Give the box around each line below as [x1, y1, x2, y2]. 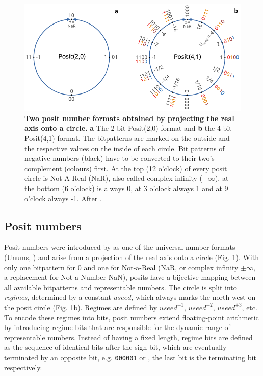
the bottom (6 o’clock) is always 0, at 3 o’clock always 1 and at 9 [24, 182, 228, 193]
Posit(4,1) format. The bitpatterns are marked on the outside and [24, 133, 230, 144]
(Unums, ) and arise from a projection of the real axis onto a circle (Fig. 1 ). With [4, 251, 259, 262]
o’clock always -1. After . [24, 193, 102, 203]
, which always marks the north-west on [131, 292, 256, 302]
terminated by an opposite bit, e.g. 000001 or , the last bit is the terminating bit [4, 351, 256, 362]
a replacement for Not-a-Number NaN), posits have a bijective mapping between [4, 272, 256, 283]
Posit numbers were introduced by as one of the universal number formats [4, 242, 235, 252]
